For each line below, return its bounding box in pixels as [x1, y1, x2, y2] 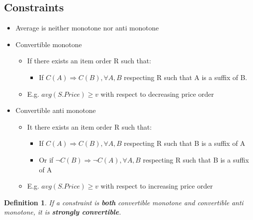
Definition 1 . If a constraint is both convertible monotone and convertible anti [4, 197, 244, 207]
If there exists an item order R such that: [27, 55, 152, 66]
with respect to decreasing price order [101, 88, 214, 99]
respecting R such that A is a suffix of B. [124, 72, 247, 82]
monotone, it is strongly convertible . [4, 207, 121, 217]
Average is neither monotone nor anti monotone [15, 23, 159, 33]
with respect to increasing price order [101, 181, 213, 191]
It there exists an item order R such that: [27, 121, 152, 132]
